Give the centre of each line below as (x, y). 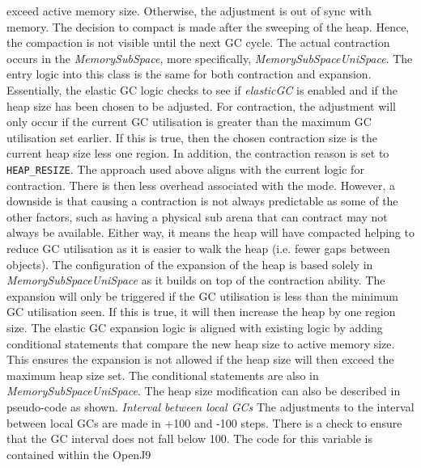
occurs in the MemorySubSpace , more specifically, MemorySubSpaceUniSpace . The (210, 58)
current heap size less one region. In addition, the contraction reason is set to (198, 153)
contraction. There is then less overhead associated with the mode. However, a (201, 185)
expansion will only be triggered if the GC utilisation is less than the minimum (202, 295)
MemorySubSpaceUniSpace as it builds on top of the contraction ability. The (196, 280)
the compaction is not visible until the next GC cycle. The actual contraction (198, 42)
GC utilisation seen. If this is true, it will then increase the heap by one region (201, 312)
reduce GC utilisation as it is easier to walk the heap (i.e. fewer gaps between (198, 248)
